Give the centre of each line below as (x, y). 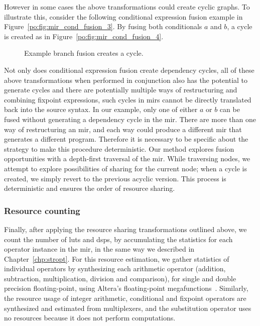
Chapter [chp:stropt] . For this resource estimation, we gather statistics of (117, 258)
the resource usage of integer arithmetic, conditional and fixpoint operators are (125, 298)
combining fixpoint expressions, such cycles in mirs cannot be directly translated (128, 99)
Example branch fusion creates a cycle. (84, 53)
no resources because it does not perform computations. (90, 318)
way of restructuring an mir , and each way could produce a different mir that (123, 129)
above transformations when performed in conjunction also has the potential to (126, 80)
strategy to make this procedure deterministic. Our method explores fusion (119, 148)
